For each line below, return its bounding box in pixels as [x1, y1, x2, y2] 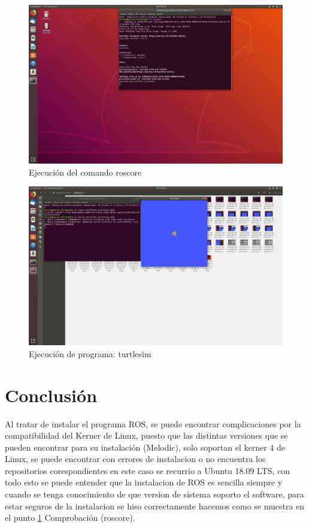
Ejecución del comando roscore [29, 165, 142, 178]
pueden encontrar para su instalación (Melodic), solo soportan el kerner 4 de [5, 440, 286, 453]
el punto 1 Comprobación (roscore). [5, 511, 135, 524]
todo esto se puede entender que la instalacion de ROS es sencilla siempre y [5, 476, 283, 488]
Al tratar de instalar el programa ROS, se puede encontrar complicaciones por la [5, 417, 301, 430]
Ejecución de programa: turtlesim [29, 347, 152, 360]
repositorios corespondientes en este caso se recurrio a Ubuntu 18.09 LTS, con [5, 464, 290, 476]
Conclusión [5, 382, 98, 407]
